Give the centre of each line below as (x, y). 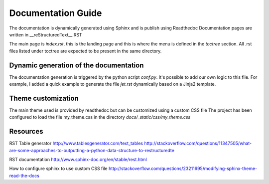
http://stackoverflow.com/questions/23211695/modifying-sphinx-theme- (183, 169)
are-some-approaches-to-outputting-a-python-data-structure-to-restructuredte (92, 150)
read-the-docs (24, 176)
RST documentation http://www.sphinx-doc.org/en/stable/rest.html (78, 159)
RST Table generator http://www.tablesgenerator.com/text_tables (76, 143)
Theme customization (44, 98)
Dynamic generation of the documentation (76, 65)
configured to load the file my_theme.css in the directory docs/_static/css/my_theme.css (100, 117)
